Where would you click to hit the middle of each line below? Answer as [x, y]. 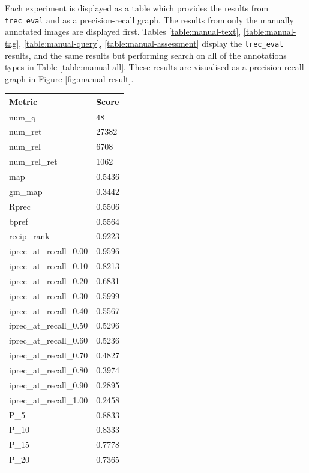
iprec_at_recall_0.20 [49, 280]
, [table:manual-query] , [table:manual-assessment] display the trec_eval [151, 43]
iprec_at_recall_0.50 [49, 325]
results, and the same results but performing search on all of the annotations [146, 55]
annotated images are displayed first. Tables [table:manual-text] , [123, 31]
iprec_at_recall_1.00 [49, 400]
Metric [23, 101]
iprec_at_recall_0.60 [49, 340]
